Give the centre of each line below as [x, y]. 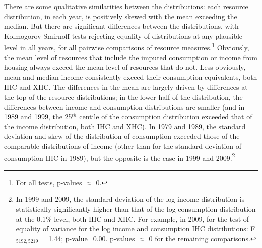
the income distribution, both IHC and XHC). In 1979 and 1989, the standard [125, 126]
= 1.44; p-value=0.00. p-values [88, 238]
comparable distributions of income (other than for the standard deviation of [123, 146]
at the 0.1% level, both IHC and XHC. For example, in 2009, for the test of [133, 219]
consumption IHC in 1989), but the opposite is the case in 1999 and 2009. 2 [120, 157]
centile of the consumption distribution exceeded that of [166, 116]
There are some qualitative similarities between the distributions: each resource [126, 6]
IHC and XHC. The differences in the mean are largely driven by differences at [126, 87]
